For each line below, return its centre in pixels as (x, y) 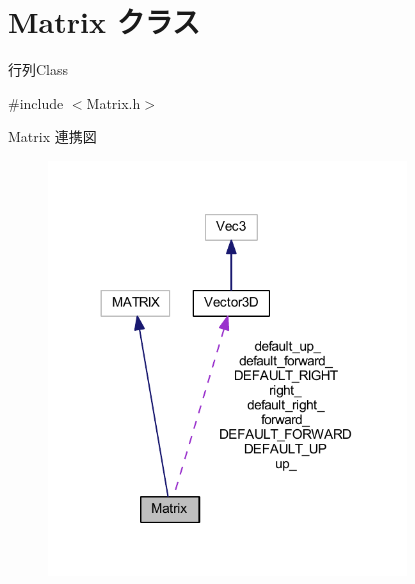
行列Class (38, 69)
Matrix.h (113, 102)
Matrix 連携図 (52, 136)
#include (36, 102)
